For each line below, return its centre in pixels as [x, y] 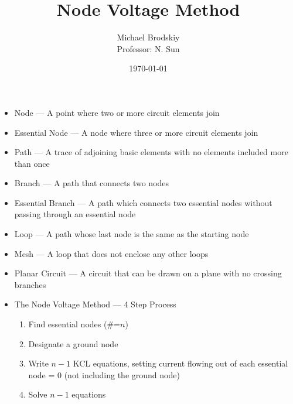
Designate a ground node [73, 343]
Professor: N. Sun [148, 48]
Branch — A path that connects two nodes [92, 183]
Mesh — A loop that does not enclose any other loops [111, 253]
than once [32, 163]
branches [30, 284]
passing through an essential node [75, 214]
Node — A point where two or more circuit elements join [117, 112]
